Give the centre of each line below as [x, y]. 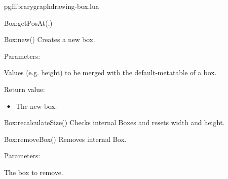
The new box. [36, 106]
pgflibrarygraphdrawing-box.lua [52, 6]
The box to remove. [34, 172]
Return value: [25, 89]
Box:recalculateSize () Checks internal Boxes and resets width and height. [114, 122]
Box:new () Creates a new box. [50, 39]
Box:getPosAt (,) [28, 22]
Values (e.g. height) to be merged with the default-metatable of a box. [110, 72]
